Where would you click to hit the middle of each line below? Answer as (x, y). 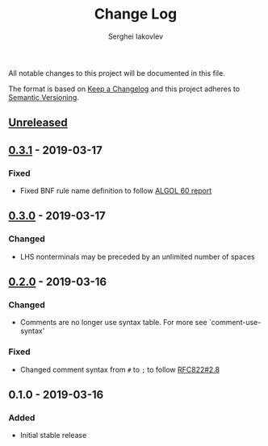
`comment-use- (235, 323)
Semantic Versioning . (44, 97)
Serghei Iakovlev (136, 36)
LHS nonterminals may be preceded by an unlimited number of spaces (138, 256)
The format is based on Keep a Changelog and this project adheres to (124, 89)
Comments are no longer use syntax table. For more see (113, 323)
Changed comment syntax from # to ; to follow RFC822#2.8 (120, 369)
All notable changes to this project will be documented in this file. (117, 73)
